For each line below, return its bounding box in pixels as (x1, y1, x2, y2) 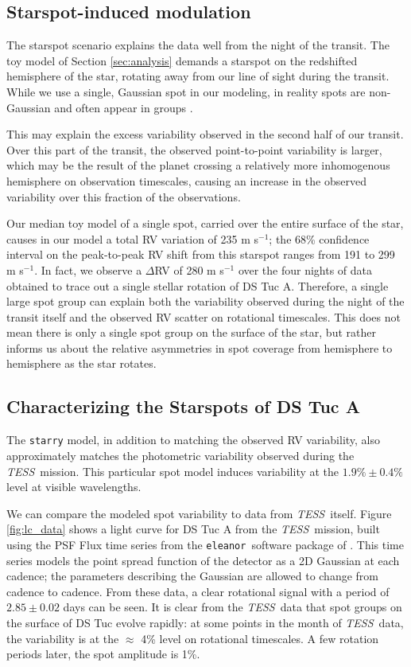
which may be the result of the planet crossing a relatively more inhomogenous (6, 157, 390, 174)
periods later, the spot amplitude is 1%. (6, 646, 200, 662)
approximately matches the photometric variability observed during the (6, 447, 355, 463)
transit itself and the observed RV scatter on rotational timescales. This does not (6, 308, 401, 325)
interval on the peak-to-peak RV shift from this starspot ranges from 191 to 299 (6, 246, 395, 263)
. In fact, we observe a (34, 261, 142, 278)
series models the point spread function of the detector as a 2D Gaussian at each (6, 552, 400, 568)
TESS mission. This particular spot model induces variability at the (6, 462, 339, 479)
